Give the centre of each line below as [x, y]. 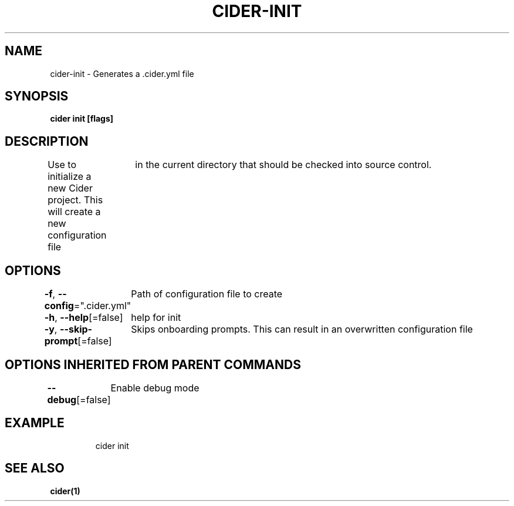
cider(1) [65, 491]
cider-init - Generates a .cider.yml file [122, 73]
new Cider [70, 188]
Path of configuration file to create [207, 294]
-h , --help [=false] [84, 318]
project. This [75, 200]
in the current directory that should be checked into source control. [283, 165]
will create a [74, 212]
